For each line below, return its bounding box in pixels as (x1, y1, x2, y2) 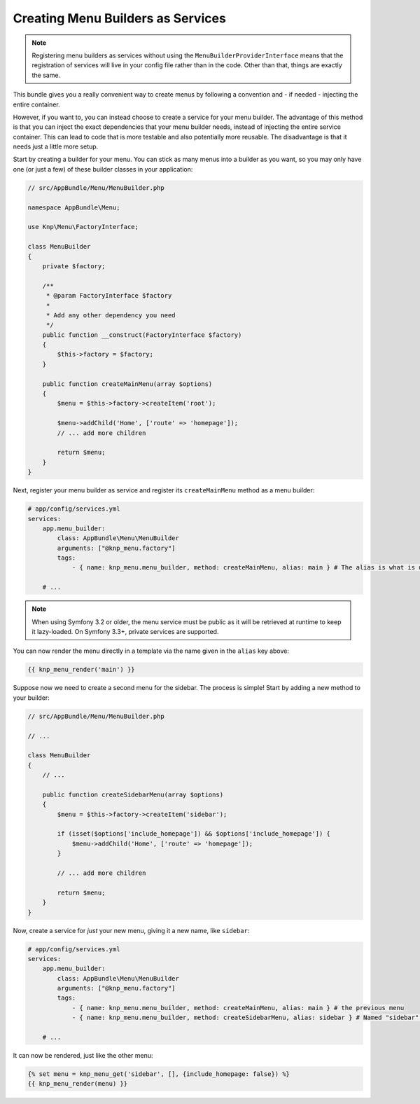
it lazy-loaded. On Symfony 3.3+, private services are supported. (31, 628, 219, 636)
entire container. (13, 100, 60, 109)
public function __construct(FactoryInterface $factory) (42, 331, 242, 339)
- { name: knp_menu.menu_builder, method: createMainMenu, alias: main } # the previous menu (71, 1004, 405, 1012)
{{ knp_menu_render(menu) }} (27, 1079, 128, 1088)
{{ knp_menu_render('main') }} (27, 665, 136, 674)
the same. (31, 71, 61, 79)
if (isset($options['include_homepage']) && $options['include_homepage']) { (57, 830, 330, 838)
